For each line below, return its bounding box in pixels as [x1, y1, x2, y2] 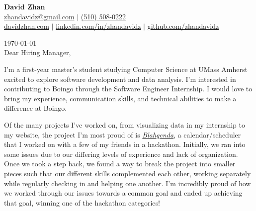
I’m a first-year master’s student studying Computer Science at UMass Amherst [4, 64, 248, 74]
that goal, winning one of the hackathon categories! [4, 197, 160, 208]
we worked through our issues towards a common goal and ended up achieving [4, 188, 243, 198]
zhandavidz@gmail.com [4, 11, 75, 21]
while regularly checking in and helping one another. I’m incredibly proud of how [4, 178, 251, 188]
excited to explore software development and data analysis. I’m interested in [4, 73, 236, 84]
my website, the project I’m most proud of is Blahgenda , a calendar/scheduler [4, 129, 241, 140]
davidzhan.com [4, 21, 50, 31]
